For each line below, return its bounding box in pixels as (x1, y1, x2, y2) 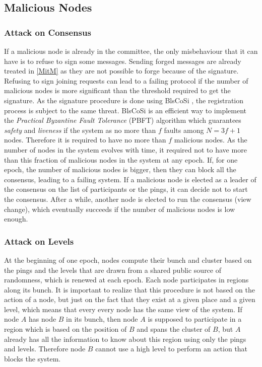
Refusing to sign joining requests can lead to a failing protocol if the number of (4, 75, 248, 86)
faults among (164, 124, 204, 135)
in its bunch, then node (66, 314, 138, 324)
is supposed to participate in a (148, 314, 242, 324)
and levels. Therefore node (4, 343, 86, 354)
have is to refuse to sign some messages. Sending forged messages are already (4, 55, 241, 66)
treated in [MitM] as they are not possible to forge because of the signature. (4, 65, 239, 76)
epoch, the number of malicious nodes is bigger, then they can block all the (4, 164, 236, 175)
